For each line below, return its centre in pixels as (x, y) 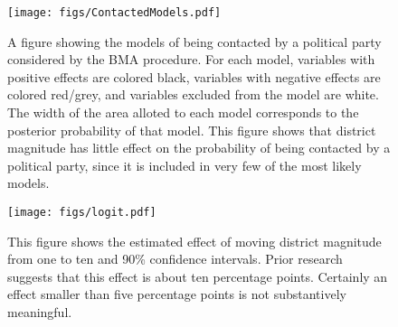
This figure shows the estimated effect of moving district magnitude (194, 241)
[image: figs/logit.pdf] (82, 212)
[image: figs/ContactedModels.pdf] (114, 13)
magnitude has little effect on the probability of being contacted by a (199, 148)
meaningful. (40, 312)
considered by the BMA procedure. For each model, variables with (191, 59)
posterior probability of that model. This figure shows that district (192, 130)
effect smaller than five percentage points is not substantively (177, 294)
